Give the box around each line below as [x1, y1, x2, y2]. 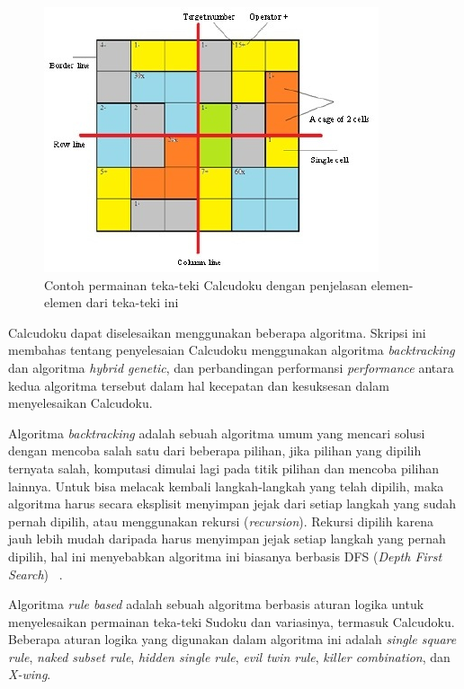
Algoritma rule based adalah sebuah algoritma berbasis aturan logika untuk [8, 595, 424, 614]
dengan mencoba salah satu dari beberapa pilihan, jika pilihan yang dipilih [8, 441, 422, 460]
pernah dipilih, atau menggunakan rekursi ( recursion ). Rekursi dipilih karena [8, 511, 433, 530]
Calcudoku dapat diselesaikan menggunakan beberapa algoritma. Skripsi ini [8, 322, 426, 341]
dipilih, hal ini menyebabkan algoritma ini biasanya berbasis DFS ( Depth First [8, 546, 442, 565]
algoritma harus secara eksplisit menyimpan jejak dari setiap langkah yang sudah [8, 494, 457, 513]
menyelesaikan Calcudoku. [8, 393, 153, 412]
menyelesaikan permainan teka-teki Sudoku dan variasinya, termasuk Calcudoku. [8, 612, 455, 631]
